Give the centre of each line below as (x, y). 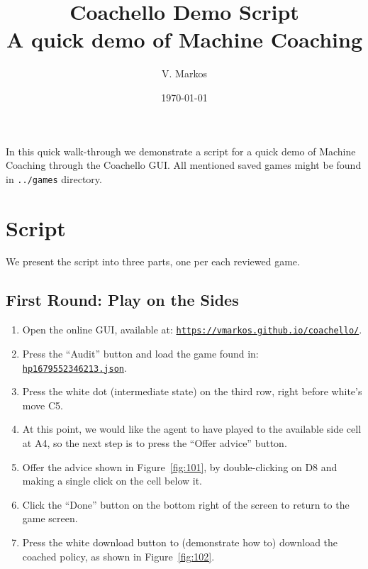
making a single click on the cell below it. (112, 481)
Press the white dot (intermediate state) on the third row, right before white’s (192, 391)
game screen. (50, 518)
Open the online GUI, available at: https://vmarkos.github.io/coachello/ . (192, 330)
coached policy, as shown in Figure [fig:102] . (118, 556)
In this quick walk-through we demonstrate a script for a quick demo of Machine (181, 151)
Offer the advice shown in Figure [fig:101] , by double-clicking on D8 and (180, 466)
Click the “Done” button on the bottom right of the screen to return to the (186, 504)
